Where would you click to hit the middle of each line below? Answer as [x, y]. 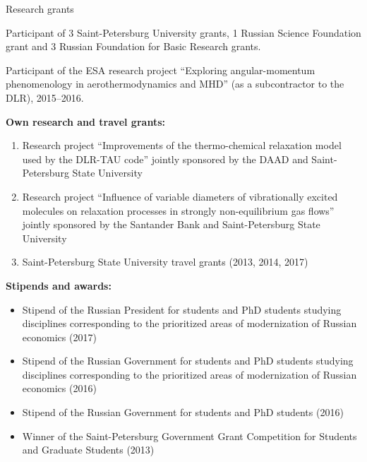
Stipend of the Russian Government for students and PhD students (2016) [183, 412]
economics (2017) [59, 337]
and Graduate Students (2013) [88, 450]
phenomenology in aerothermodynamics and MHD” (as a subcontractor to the [175, 84]
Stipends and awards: [59, 285]
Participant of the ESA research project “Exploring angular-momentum [161, 70]
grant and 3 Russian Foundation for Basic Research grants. [133, 46]
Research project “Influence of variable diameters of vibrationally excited [180, 196]
